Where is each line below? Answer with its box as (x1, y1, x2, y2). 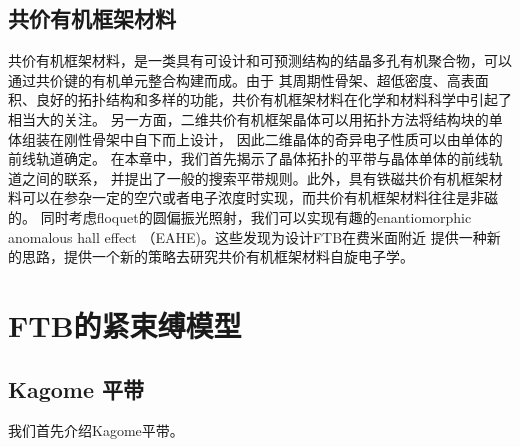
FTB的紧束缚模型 (8, 304, 242, 345)
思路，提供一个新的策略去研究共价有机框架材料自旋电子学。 (21, 246, 414, 267)
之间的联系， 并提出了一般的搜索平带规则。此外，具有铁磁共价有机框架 (21, 167, 489, 188)
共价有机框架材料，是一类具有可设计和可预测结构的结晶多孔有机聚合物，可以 (8, 50, 512, 71)
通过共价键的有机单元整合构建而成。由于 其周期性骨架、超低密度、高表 (8, 69, 475, 90)
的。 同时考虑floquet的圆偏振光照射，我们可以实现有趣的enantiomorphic (8, 206, 472, 227)
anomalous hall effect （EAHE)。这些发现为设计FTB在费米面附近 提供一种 (8, 226, 487, 247)
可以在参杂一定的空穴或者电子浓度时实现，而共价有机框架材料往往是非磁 (21, 187, 498, 208)
